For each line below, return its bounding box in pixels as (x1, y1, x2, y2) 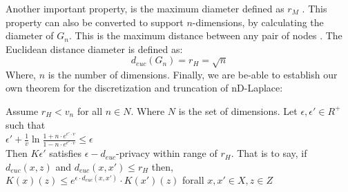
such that (6, 117, 46, 131)
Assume (6, 103, 39, 118)
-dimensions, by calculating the (192, 14, 324, 29)
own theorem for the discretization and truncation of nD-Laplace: (6, 81, 283, 95)
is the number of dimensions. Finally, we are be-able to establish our (48, 67, 338, 81)
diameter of (6, 28, 54, 43)
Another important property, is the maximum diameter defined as (6, 1, 284, 15)
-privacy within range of (116, 146, 217, 160)
